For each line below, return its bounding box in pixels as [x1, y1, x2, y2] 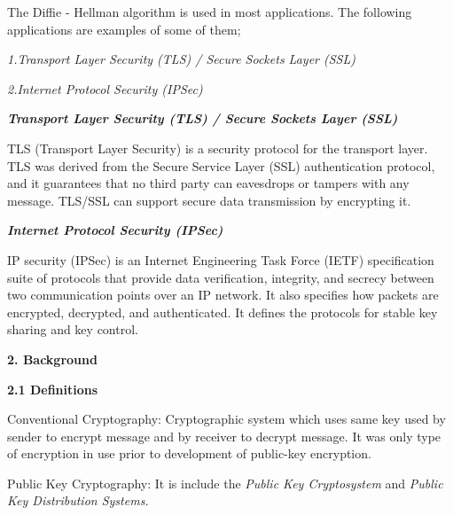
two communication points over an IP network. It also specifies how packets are [7, 285, 439, 304]
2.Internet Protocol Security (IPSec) [7, 79, 203, 98]
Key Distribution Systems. [7, 491, 149, 510]
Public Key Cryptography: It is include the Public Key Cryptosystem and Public [7, 473, 443, 492]
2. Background [7, 349, 98, 368]
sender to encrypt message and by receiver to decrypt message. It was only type [7, 426, 441, 445]
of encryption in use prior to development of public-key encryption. [7, 444, 371, 463]
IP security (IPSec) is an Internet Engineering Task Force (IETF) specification [7, 250, 434, 269]
